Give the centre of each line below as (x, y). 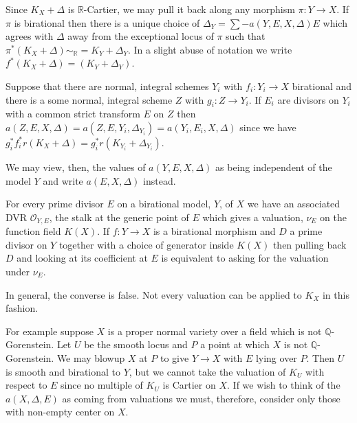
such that (246, 36)
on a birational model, (164, 204)
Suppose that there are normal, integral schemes (107, 85)
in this (336, 294)
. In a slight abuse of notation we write (210, 49)
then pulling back (310, 244)
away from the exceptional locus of (141, 36)
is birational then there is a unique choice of (107, 22)
